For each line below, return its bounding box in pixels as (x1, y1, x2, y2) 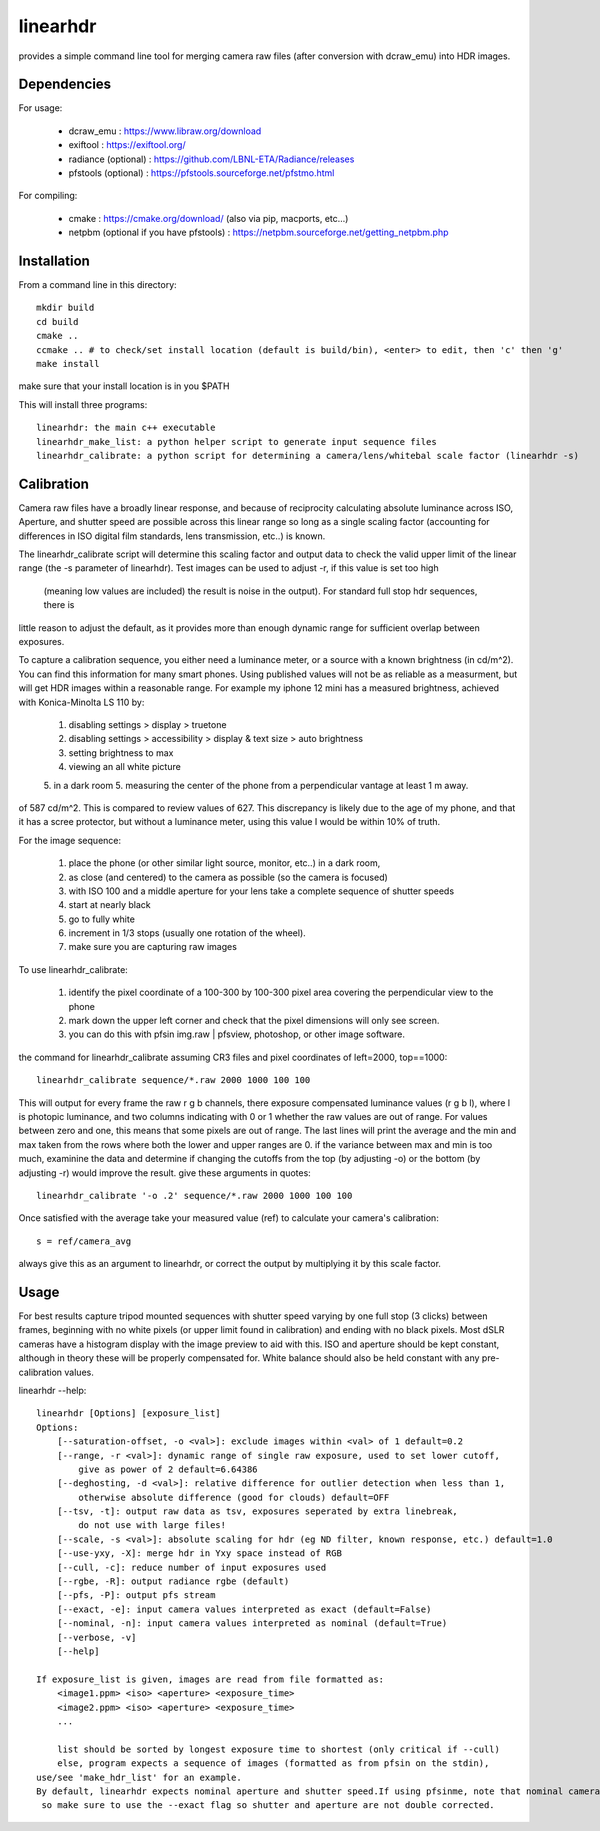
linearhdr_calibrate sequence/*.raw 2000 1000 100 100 (36, 1075, 311, 1086)
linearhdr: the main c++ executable (36, 422, 216, 434)
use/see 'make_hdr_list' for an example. (36, 1771, 242, 1783)
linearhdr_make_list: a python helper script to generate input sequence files (36, 436, 437, 447)
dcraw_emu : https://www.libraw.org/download (68, 125, 262, 137)
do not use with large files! (78, 1520, 227, 1531)
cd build (36, 316, 79, 327)
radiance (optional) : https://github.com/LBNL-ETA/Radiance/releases (68, 153, 355, 165)
